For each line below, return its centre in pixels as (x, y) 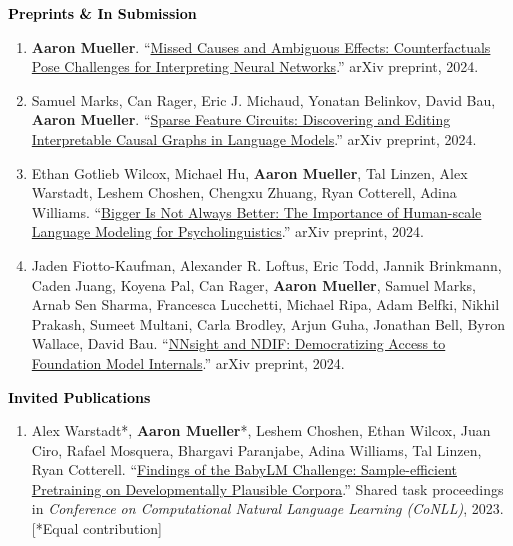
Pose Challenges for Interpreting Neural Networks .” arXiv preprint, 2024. (255, 66)
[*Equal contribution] (96, 528)
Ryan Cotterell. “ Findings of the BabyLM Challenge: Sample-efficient (244, 469)
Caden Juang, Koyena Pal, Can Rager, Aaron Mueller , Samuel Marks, (253, 284)
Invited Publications (79, 396)
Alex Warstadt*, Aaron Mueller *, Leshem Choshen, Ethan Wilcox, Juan (261, 430)
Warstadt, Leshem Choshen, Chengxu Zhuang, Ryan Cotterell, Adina (244, 192)
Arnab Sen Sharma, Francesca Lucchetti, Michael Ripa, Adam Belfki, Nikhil (265, 304)
